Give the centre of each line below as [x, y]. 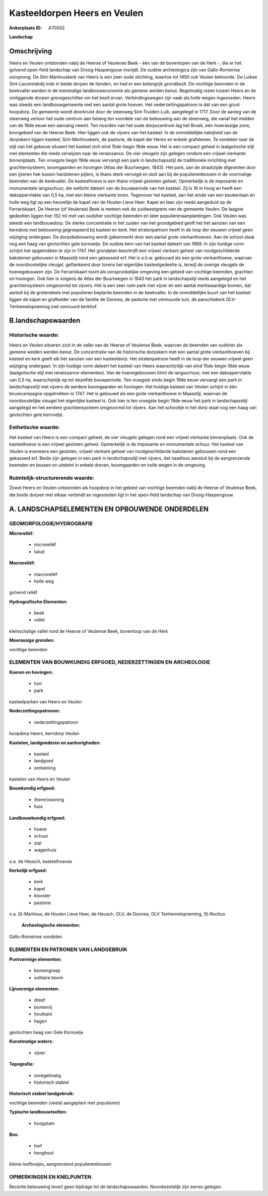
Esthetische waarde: [34, 427]
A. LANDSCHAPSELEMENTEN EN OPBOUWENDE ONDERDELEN [109, 509]
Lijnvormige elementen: [34, 989]
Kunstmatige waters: [31, 1041]
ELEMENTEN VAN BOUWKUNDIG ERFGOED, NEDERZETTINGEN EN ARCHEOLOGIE [110, 662]
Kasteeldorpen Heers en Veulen [76, 13]
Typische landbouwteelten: [38, 1112]
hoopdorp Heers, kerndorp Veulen [44, 734]
